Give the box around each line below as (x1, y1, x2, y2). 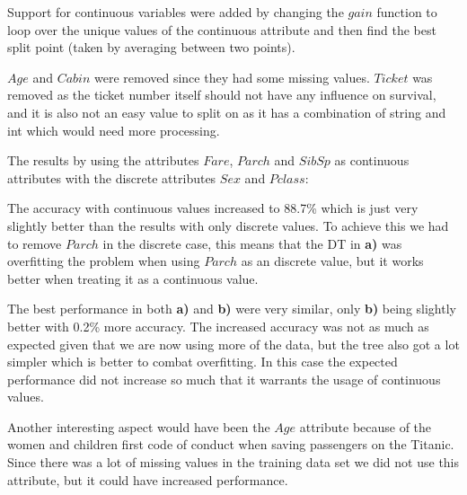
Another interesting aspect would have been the (7, 417, 270, 436)
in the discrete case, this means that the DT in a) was (102, 234, 402, 252)
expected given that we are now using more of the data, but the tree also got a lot (7, 334, 460, 353)
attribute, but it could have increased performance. (7, 470, 288, 489)
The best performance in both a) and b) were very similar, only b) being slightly (7, 299, 456, 318)
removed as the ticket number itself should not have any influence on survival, (7, 85, 436, 104)
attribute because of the (299, 417, 432, 436)
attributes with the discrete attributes (7, 168, 216, 187)
